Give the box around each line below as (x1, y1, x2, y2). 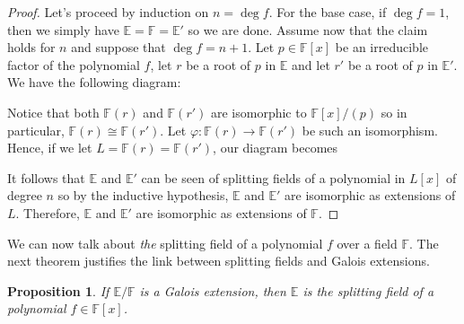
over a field (337, 233, 398, 252)
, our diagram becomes (213, 138, 338, 157)
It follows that (7, 168, 85, 187)
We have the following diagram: (7, 73, 181, 92)
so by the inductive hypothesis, (57, 186, 229, 205)
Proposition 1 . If (7, 281, 109, 300)
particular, (7, 120, 65, 139)
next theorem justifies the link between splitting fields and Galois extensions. (7, 251, 430, 270)
